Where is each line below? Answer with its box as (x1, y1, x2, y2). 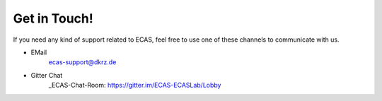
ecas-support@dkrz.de (48, 58, 117, 66)
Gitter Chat (30, 71, 63, 79)
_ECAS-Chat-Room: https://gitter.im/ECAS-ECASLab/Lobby (48, 81, 221, 90)
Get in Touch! (13, 11, 93, 26)
